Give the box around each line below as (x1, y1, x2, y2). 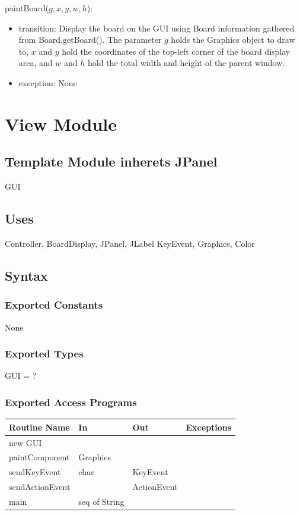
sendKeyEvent (9, 466, 61, 478)
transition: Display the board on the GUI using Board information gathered (18, 21, 295, 34)
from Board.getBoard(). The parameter (18, 33, 162, 46)
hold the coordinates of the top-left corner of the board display (62, 45, 291, 57)
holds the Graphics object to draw (171, 33, 295, 46)
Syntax (5, 266, 48, 284)
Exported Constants (5, 297, 103, 312)
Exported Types (5, 346, 84, 361)
